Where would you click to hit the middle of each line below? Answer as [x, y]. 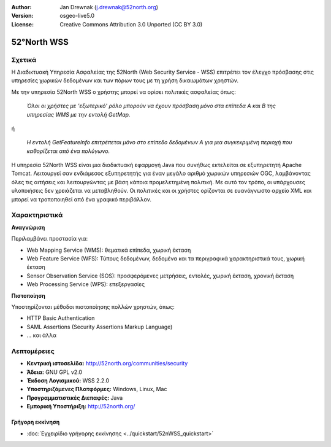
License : [22, 24]
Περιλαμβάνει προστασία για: [50, 239]
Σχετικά [24, 60]
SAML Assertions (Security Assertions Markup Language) [100, 327]
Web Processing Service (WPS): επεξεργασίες [86, 284]
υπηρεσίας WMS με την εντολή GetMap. [78, 114]
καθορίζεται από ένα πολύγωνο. [68, 151]
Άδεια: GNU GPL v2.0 [55, 372]
